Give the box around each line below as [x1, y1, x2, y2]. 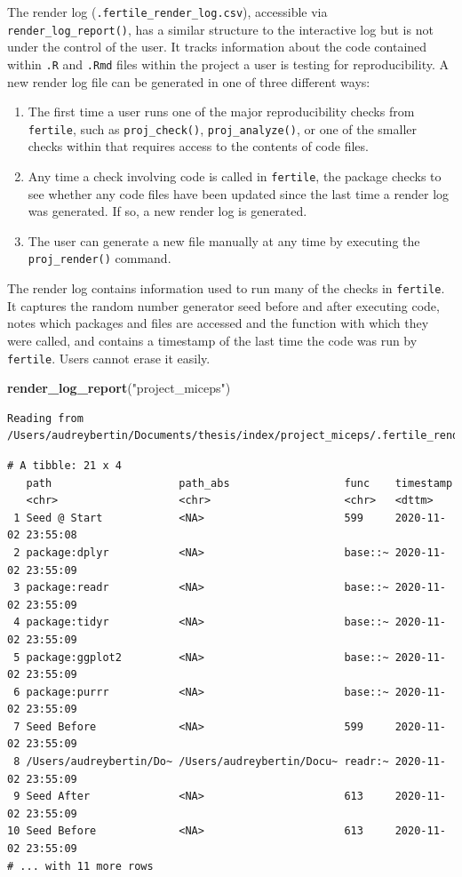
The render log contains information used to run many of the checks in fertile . [7, 279, 445, 298]
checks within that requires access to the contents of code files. [28, 137, 369, 155]
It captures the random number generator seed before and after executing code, [7, 296, 440, 315]
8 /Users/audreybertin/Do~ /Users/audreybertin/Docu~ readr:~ [13, 755, 389, 769]
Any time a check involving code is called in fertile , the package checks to [28, 167, 442, 185]
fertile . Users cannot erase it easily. [7, 348, 211, 367]
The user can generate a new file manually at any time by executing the [28, 231, 420, 250]
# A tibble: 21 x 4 [7, 458, 122, 472]
